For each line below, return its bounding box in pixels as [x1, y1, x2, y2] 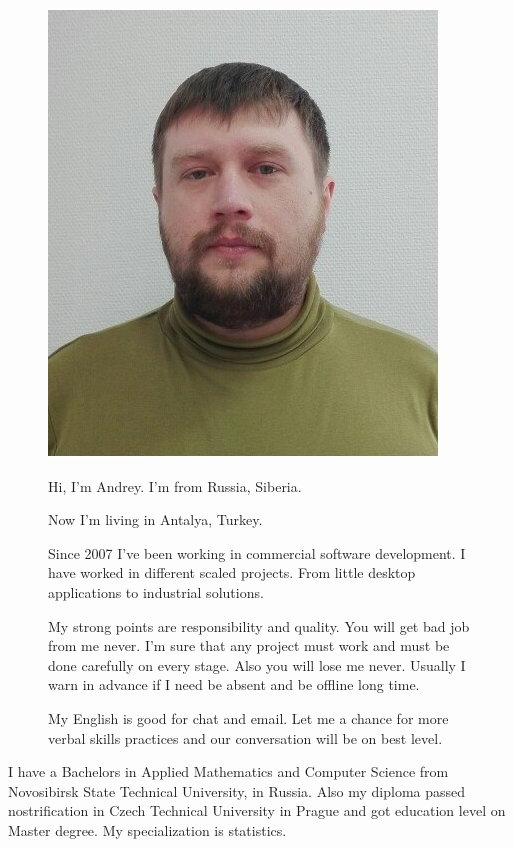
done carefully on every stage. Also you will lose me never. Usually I [48, 654, 466, 675]
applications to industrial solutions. [48, 581, 264, 602]
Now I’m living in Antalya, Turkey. [48, 509, 263, 530]
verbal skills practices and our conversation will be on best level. [48, 727, 443, 748]
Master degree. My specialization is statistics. [8, 819, 287, 840]
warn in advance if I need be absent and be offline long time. [48, 674, 420, 695]
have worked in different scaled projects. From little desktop [48, 562, 416, 583]
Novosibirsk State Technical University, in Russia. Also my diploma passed [8, 780, 466, 801]
